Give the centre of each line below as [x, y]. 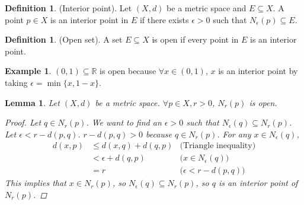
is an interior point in [89, 19]
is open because [128, 71]
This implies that [36, 183]
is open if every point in [195, 39]
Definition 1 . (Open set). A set [64, 39]
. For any [234, 134]
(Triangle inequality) [218, 146]
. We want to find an [124, 122]
